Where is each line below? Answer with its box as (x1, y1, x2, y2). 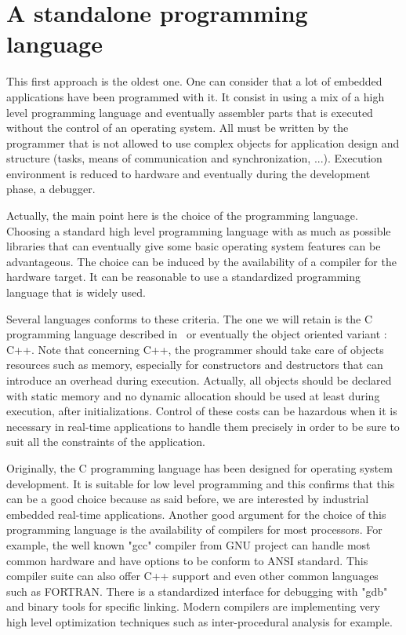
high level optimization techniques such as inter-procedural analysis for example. (6, 613, 393, 630)
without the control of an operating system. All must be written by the (6, 119, 349, 136)
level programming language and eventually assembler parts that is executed (6, 104, 373, 120)
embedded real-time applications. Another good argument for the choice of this (6, 505, 386, 522)
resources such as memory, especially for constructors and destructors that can (6, 356, 383, 373)
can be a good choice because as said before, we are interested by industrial (6, 491, 369, 507)
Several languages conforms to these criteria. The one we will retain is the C (6, 310, 373, 327)
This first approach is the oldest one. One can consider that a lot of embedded (6, 73, 382, 89)
